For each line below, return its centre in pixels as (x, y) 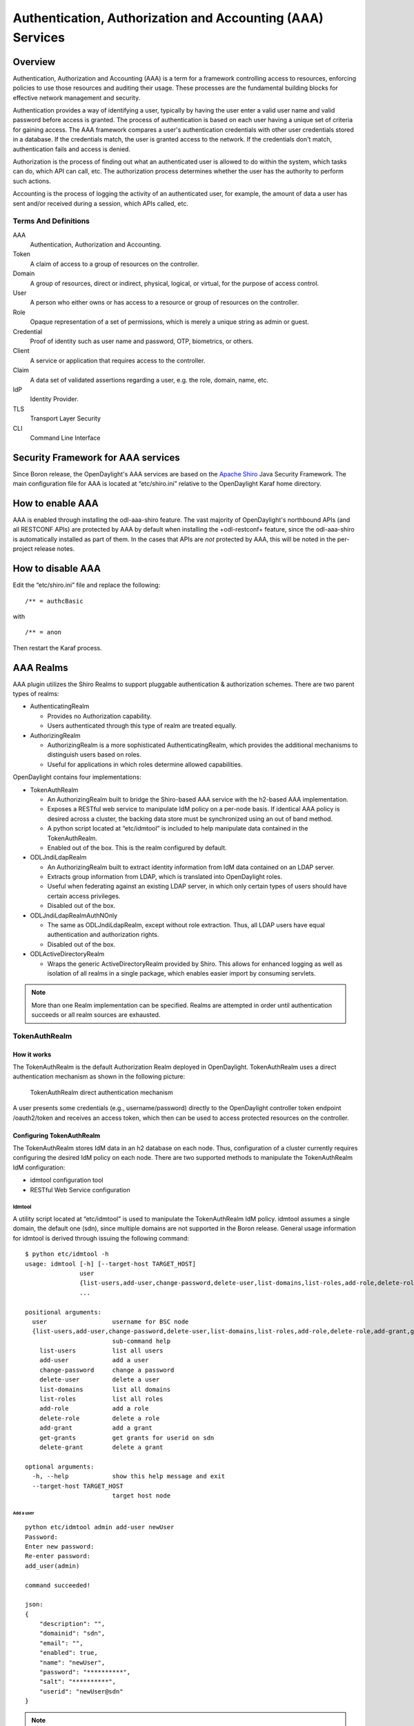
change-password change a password (107, 1370)
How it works (32, 1054)
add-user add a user (94, 1360)
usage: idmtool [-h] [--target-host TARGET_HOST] (111, 1264)
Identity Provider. (54, 399)
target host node (141, 1495)
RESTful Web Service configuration (80, 1190)
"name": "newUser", (72, 1662)
